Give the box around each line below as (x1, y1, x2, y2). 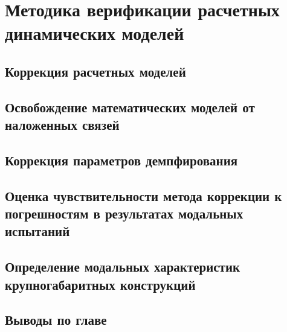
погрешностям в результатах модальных (5, 204, 243, 223)
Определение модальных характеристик (5, 257, 240, 276)
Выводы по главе (5, 310, 107, 329)
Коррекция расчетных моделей (5, 62, 186, 80)
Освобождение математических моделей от (5, 97, 255, 116)
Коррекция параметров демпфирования (5, 150, 238, 169)
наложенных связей (5, 115, 120, 134)
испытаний (5, 222, 70, 240)
